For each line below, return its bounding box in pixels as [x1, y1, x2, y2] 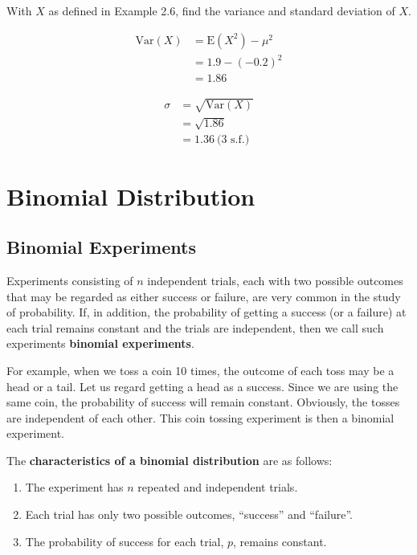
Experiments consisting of [6, 271, 133, 288]
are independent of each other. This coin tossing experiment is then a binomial [6, 409, 395, 426]
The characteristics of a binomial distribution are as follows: [6, 451, 333, 468]
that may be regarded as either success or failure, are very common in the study [6, 288, 401, 304]
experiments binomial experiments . [6, 335, 194, 352]
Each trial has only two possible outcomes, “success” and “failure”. [25, 506, 353, 523]
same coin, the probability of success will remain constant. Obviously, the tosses [6, 394, 400, 410]
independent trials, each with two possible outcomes [147, 271, 403, 288]
